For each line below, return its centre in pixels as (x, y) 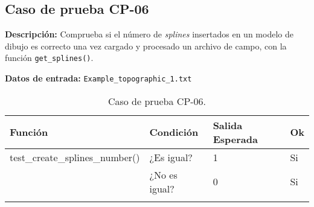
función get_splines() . (49, 58)
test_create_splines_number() (75, 157)
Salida (228, 125)
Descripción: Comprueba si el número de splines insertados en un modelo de (149, 34)
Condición (174, 132)
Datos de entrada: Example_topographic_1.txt (98, 78)
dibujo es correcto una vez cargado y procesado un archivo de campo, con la (146, 46)
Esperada (235, 139)
